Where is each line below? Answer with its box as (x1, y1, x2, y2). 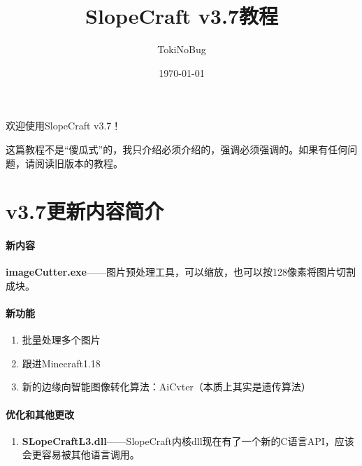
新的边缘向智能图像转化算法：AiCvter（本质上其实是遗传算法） (22, 379, 311, 394)
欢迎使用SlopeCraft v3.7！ (6, 118, 122, 133)
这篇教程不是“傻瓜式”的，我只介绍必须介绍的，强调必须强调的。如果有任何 (6, 141, 348, 156)
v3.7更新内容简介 (6, 197, 164, 225)
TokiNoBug (157, 42, 206, 57)
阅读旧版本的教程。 (34, 155, 123, 170)
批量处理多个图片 (22, 332, 101, 347)
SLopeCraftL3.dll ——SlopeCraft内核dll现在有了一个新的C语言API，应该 (22, 433, 354, 448)
